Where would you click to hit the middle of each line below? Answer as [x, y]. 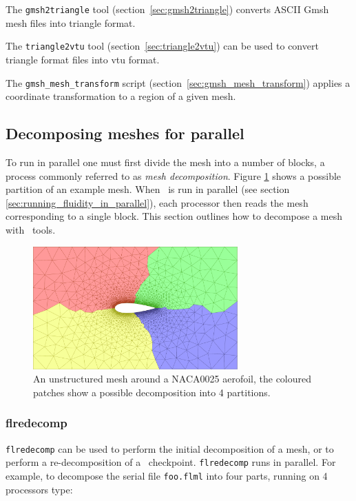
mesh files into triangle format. [71, 22]
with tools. [31, 229]
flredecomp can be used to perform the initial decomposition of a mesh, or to [170, 448]
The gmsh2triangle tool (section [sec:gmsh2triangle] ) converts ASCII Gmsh [167, 9]
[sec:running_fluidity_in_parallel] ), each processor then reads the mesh [157, 202]
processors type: [39, 489]
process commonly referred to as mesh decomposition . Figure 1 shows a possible [174, 175]
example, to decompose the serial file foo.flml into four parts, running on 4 [167, 475]
